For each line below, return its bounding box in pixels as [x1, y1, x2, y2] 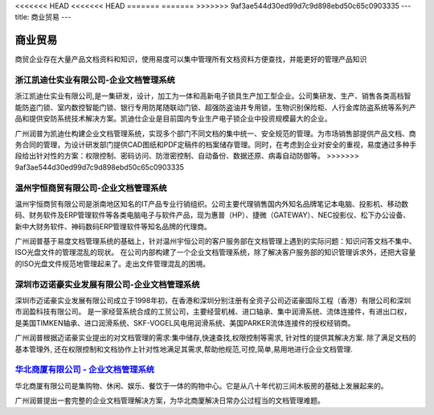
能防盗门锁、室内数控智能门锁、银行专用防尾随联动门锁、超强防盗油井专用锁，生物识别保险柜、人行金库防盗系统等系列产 [14, 102, 416, 112]
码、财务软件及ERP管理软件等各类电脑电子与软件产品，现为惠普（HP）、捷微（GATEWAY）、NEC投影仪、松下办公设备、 [14, 210, 411, 220]
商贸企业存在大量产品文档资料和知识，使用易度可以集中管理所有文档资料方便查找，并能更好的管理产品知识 [14, 55, 367, 64]
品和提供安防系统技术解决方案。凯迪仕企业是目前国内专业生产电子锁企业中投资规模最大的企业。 [14, 113, 332, 124]
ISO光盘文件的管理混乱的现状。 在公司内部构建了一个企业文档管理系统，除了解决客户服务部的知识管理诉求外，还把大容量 [14, 248, 416, 257]
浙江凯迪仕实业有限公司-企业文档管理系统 [14, 75, 176, 86]
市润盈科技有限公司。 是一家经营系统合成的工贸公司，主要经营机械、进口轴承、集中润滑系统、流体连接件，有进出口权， [14, 306, 411, 317]
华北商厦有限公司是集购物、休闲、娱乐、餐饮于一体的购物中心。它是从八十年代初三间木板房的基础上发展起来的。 [14, 380, 388, 390]
